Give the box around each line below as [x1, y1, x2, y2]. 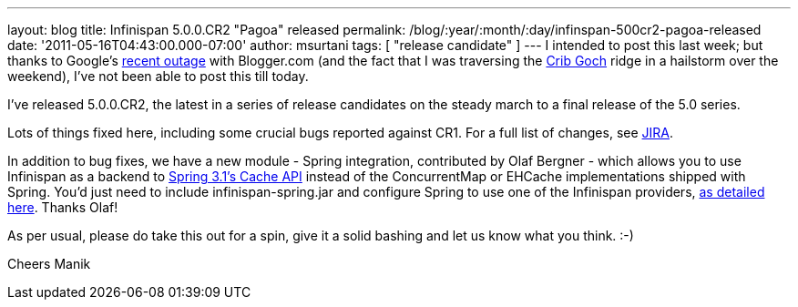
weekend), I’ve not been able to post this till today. [7, 68, 309, 84]
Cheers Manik [7, 256, 91, 271]
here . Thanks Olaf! [7, 200, 118, 215]
